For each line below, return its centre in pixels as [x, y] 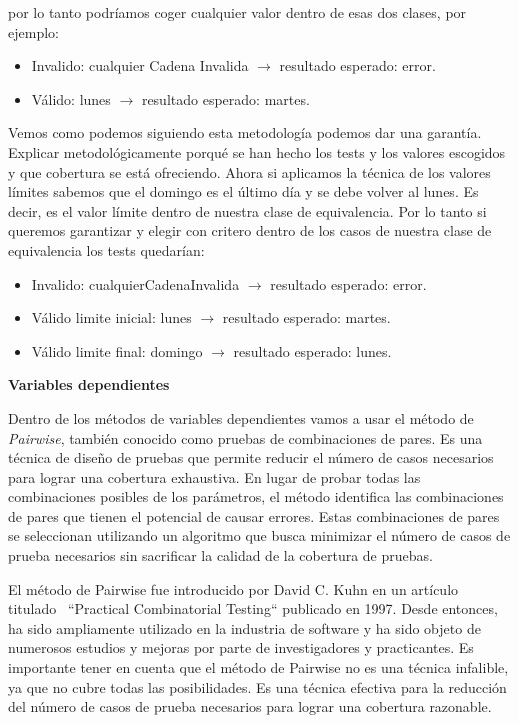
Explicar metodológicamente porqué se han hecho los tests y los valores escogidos [257, 151]
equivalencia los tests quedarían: [106, 249]
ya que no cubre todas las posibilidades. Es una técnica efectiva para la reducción [257, 686]
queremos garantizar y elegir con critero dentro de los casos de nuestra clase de [250, 230]
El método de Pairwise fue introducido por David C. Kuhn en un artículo [233, 588]
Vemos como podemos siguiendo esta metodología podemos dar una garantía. [245, 132]
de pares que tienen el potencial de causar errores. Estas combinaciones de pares [254, 515]
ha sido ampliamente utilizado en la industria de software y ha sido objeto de [244, 627]
